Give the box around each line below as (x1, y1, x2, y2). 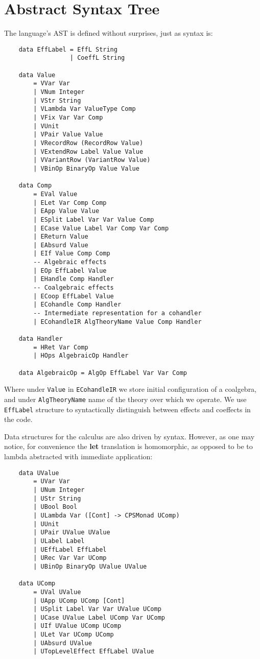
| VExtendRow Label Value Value (33, 148, 144, 155)
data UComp (18, 580, 56, 587)
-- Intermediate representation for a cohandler (33, 310, 202, 317)
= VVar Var (33, 80, 70, 87)
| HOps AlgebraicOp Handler (33, 352, 129, 360)
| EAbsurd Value (33, 241, 88, 249)
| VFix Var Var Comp (33, 113, 103, 121)
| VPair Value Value (33, 131, 103, 138)
